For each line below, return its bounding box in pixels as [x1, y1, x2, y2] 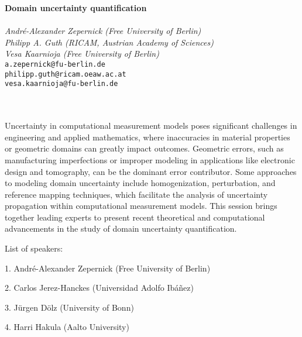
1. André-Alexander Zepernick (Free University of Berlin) [5, 262, 211, 274]
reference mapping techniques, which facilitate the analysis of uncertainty [5, 188, 268, 200]
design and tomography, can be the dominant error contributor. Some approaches [5, 165, 297, 177]
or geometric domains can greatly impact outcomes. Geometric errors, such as [5, 142, 284, 154]
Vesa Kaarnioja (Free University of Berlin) [5, 47, 159, 60]
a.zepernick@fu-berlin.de [5, 60, 105, 68]
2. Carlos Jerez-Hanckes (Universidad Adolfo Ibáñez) [5, 281, 194, 294]
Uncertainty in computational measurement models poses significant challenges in [5, 119, 297, 132]
